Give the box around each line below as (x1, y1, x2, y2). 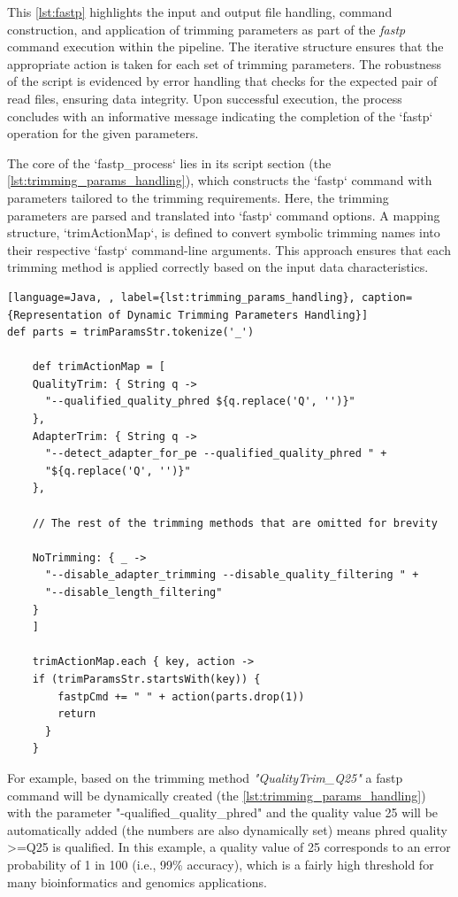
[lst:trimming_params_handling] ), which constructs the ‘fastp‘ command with (7, 171, 432, 189)
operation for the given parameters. (7, 124, 199, 143)
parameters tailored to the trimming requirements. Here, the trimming (7, 188, 389, 206)
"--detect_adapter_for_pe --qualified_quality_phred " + (44, 447, 387, 460)
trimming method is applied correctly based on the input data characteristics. (7, 258, 429, 276)
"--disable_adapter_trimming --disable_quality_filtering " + (44, 568, 419, 582)
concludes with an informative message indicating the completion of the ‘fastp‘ (7, 106, 433, 125)
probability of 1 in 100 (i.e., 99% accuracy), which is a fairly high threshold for (7, 854, 434, 873)
